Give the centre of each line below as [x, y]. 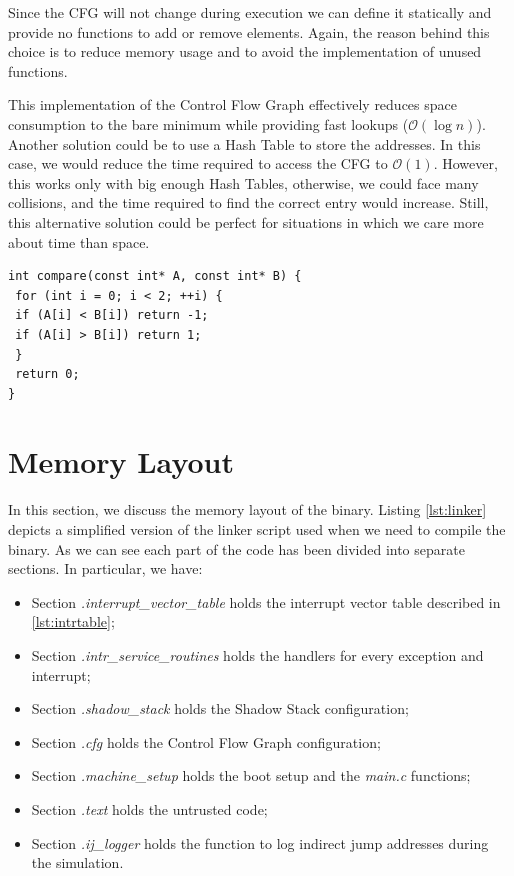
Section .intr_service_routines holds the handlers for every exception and [257, 654]
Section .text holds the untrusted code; [149, 808]
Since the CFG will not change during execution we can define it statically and [250, 12]
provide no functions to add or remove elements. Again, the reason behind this [249, 31]
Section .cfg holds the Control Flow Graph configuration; [206, 741]
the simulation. [77, 862]
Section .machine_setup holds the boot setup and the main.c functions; [251, 775]
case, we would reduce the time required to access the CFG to [198, 163]
